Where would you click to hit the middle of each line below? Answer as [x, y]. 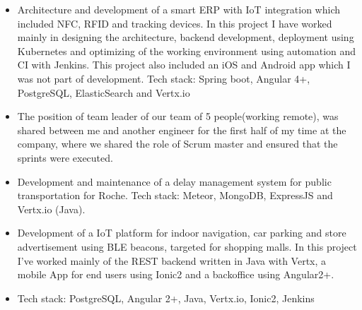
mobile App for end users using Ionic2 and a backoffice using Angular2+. [176, 274]
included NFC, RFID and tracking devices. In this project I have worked [175, 23]
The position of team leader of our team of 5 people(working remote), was [178, 116]
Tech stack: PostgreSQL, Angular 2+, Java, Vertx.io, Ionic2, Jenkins [166, 298]
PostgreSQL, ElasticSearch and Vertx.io [104, 92]
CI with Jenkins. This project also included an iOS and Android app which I [184, 65]
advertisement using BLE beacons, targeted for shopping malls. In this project [187, 246]
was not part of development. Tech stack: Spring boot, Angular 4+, [164, 78]
